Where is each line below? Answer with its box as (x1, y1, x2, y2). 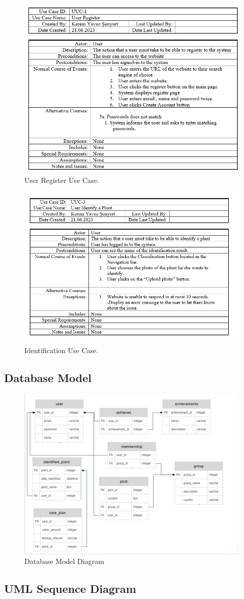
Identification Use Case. (24, 344, 99, 355)
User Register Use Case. (24, 175, 99, 185)
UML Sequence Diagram (4, 581, 136, 596)
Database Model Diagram (24, 556, 104, 566)
